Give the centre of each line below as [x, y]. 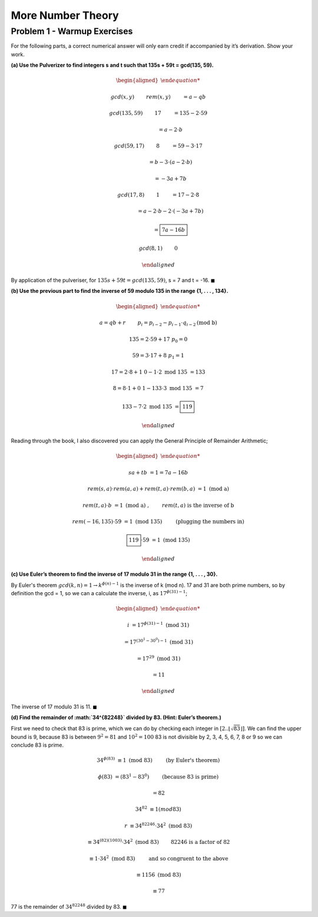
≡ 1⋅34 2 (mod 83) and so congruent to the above [159, 858]
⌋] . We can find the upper [271, 728]
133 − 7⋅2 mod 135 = [150, 407]
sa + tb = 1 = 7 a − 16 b [158, 472]
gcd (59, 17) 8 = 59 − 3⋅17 [158, 146]
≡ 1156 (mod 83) [159, 875]
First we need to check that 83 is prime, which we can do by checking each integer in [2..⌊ [121, 728]
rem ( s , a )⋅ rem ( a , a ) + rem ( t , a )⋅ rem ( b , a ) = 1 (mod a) [158, 489]
